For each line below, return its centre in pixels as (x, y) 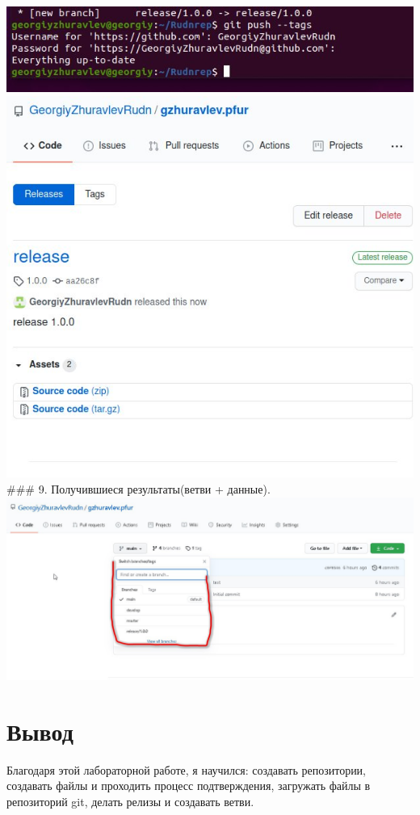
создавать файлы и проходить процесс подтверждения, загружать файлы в (189, 786)
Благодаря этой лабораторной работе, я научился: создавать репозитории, (187, 769)
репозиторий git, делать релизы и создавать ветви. (130, 801)
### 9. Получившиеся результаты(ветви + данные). (139, 488)
